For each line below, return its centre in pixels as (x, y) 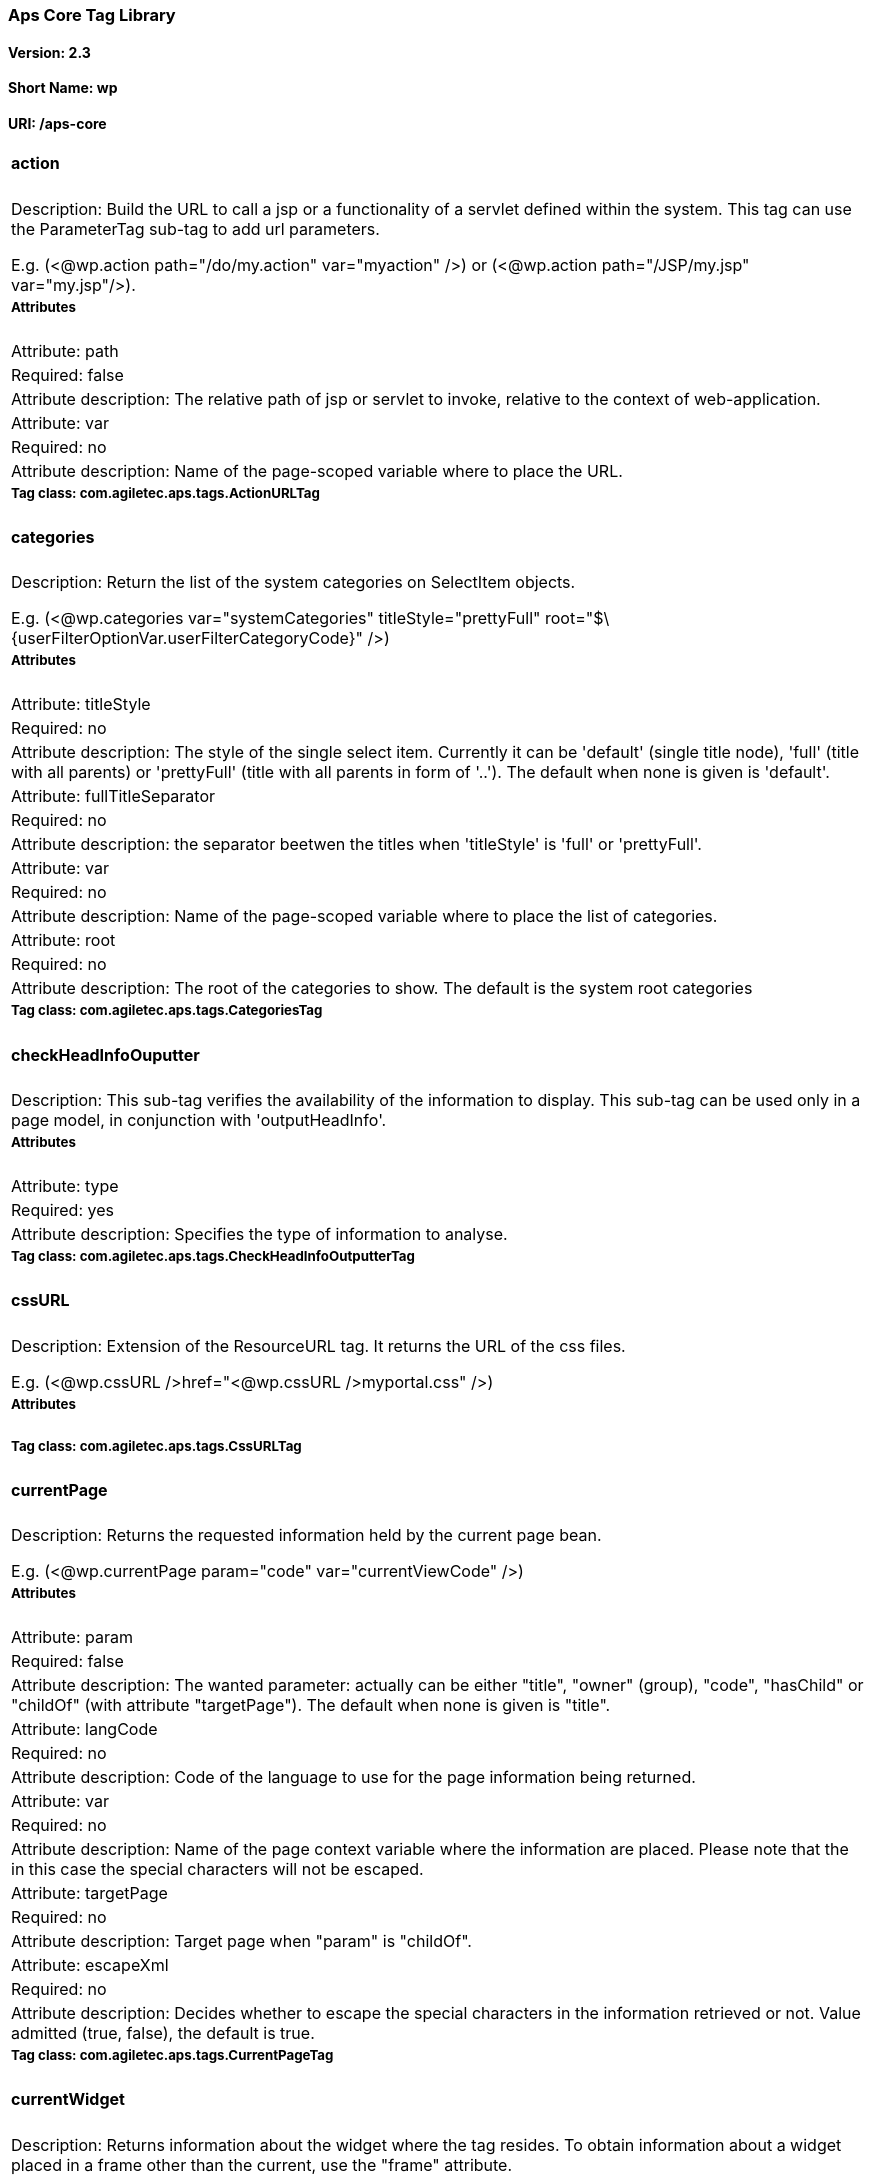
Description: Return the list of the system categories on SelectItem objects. (293, 582)
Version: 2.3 (49, 52)
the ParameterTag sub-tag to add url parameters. (195, 228)
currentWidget (68, 2099)
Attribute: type (65, 1186)
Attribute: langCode (84, 1729)
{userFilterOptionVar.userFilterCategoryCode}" (187, 638)
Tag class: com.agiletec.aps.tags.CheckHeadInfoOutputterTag (213, 1256)
